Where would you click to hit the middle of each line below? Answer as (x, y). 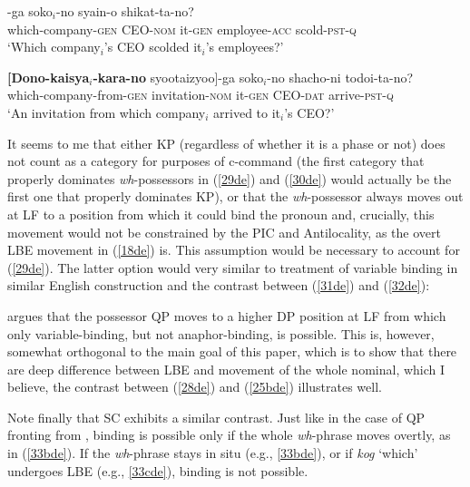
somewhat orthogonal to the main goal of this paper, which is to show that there (232, 351)
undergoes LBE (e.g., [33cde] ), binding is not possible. (158, 470)
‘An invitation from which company (107, 112)
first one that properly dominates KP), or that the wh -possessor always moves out (235, 196)
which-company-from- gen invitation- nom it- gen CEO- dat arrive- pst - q (201, 95)
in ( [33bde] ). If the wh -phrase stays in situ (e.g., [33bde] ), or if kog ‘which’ (213, 453)
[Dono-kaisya (49, 77)
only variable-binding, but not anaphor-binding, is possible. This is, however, (221, 333)
